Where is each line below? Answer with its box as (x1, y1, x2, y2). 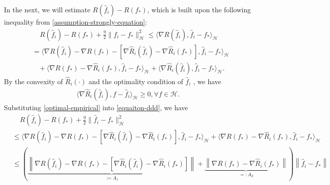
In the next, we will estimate (4, 4, 91, 14)
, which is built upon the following (147, 4, 251, 14)
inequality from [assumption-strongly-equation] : (4, 17, 147, 27)
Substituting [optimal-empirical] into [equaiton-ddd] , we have (4, 102, 188, 112)
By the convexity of (4, 76, 63, 86)
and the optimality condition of (89, 76, 183, 86)
